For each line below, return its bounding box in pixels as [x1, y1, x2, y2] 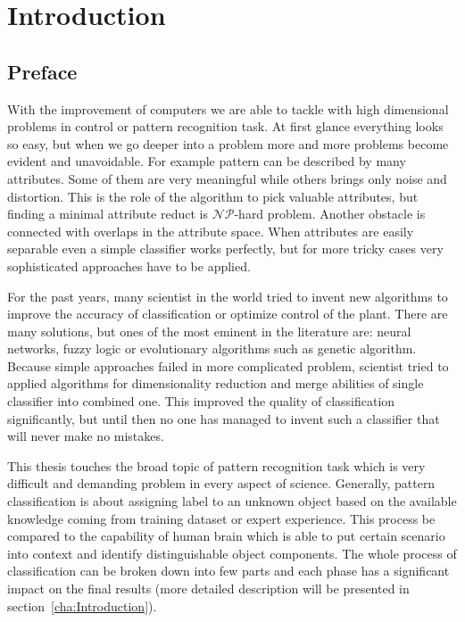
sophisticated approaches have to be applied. [7, 256, 251, 275]
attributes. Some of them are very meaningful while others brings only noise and [7, 169, 447, 187]
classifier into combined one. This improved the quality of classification [7, 392, 395, 411]
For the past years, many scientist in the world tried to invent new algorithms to [7, 286, 448, 305]
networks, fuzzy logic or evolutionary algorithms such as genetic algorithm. [7, 339, 417, 358]
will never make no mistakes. [7, 427, 164, 445]
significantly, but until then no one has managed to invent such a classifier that [7, 409, 440, 427]
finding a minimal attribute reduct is [7, 204, 208, 223]
